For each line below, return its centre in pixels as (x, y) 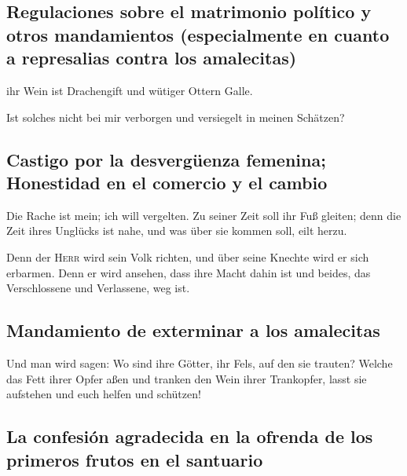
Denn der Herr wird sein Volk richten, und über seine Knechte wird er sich (188, 256)
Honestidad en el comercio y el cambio (167, 182)
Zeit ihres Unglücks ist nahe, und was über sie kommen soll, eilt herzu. (177, 231)
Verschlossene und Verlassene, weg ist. (98, 288)
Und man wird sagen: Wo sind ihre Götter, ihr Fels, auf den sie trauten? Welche (200, 362)
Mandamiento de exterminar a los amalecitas (193, 330)
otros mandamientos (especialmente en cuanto (198, 34)
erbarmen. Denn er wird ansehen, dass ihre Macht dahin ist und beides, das (189, 272)
